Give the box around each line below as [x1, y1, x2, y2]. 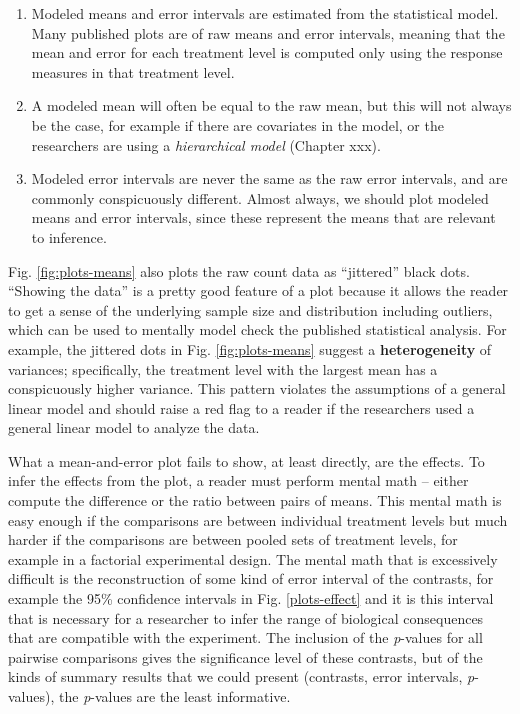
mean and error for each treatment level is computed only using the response [31, 42, 503, 63]
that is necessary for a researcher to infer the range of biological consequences [8, 607, 484, 628]
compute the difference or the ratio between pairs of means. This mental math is [8, 490, 502, 511]
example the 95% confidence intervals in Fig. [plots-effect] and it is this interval [8, 588, 494, 609]
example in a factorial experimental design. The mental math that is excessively [8, 548, 498, 569]
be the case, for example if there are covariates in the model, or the [31, 114, 444, 135]
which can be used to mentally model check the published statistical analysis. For [8, 319, 507, 340]
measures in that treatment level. [31, 61, 235, 82]
